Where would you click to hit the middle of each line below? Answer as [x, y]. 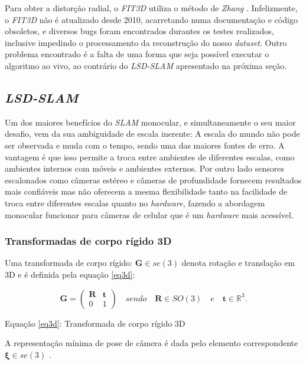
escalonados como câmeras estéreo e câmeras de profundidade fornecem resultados [153, 180]
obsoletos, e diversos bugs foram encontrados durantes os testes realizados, [139, 31]
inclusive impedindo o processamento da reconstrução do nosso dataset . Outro [146, 42]
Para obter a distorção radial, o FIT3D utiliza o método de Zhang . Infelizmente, [151, 8]
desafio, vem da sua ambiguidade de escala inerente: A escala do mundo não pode [152, 134]
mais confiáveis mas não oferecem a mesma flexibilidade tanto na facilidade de [146, 191]
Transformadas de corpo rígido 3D [88, 241]
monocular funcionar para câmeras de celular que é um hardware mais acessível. [149, 214]
